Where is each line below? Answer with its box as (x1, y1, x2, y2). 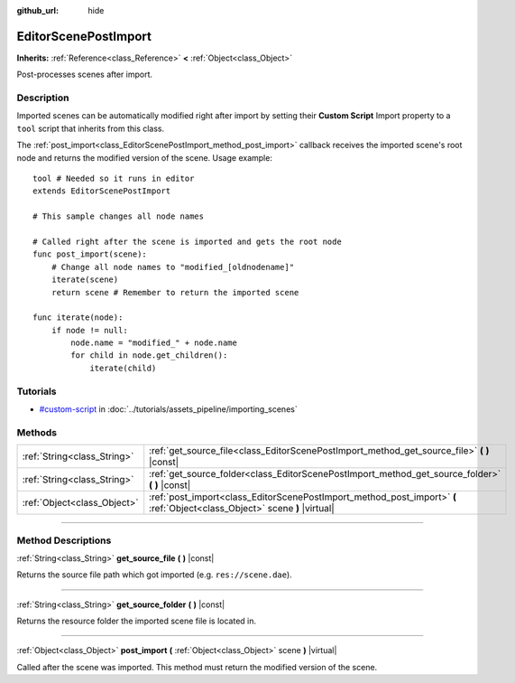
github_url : (16, 5, 59, 15)
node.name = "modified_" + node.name (70, 338, 238, 348)
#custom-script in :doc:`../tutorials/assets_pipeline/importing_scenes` (39, 404, 298, 415)
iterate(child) (89, 362, 157, 373)
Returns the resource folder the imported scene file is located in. (16, 615, 257, 627)
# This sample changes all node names (32, 211, 205, 221)
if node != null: (51, 325, 128, 335)
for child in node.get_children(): (70, 351, 228, 360)
